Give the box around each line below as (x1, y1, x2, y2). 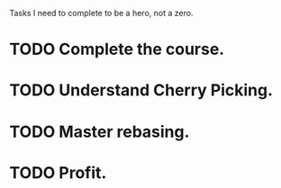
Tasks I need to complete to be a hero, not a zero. (9, 8, 194, 18)
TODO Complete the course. (9, 40, 225, 59)
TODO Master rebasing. (9, 121, 190, 142)
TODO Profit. (9, 162, 107, 183)
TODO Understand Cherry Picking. (9, 80, 273, 101)
